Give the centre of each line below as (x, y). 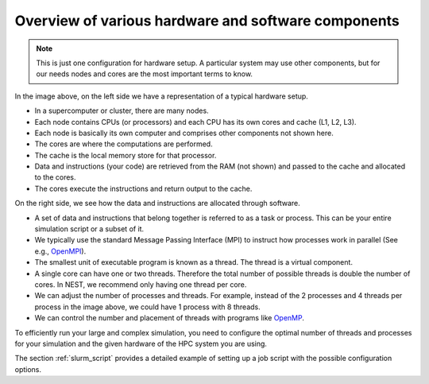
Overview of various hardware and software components (207, 21)
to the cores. (55, 177)
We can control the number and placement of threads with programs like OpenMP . (170, 318)
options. (28, 369)
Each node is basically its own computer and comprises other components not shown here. (184, 133)
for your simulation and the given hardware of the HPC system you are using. (141, 343)
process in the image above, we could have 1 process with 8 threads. (148, 307)
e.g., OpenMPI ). (60, 251)
